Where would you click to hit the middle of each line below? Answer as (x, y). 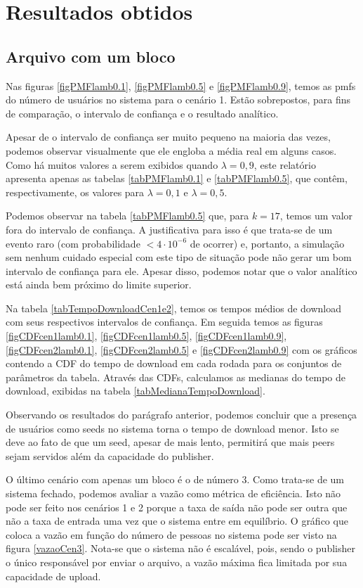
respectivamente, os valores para (75, 192)
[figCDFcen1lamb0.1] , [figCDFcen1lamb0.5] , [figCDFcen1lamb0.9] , (146, 336)
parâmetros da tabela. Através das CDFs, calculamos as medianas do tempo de (176, 377)
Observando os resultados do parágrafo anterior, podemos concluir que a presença (181, 415)
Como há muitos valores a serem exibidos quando (112, 164)
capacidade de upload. (53, 576)
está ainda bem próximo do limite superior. (99, 285)
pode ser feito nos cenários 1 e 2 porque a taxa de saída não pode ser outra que (177, 507)
